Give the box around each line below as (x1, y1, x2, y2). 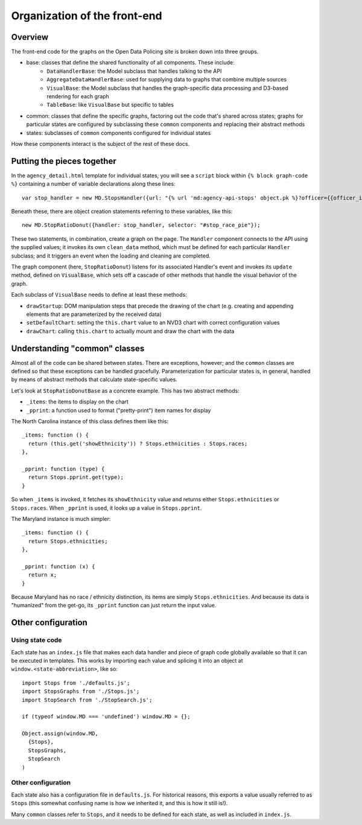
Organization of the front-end (11, 9, 162, 22)
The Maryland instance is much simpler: (11, 515, 111, 522)
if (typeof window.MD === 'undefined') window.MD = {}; (22, 713, 191, 720)
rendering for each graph (46, 93, 110, 100)
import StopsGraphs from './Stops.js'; (22, 688, 140, 695)
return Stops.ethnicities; (28, 537, 108, 545)
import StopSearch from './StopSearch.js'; (22, 697, 153, 703)
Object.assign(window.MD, (22, 730, 99, 737)
